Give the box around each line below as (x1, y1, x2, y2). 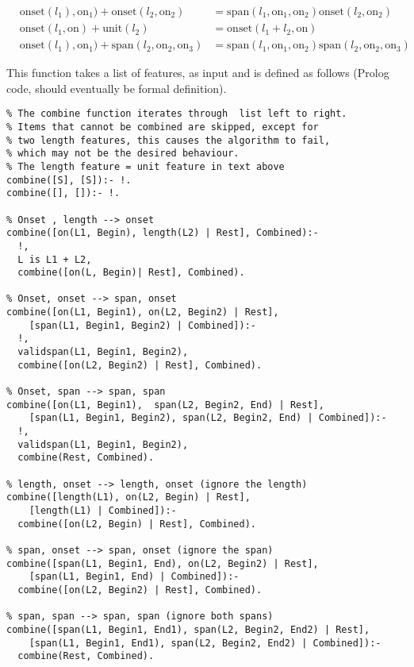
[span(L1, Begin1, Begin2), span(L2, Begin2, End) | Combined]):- (29, 412, 387, 424)
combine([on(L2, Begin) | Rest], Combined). (17, 518, 256, 530)
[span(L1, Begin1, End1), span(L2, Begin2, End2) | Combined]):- (29, 637, 381, 649)
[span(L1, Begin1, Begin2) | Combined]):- (29, 319, 256, 331)
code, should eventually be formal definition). (6, 79, 227, 96)
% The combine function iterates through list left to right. (6, 108, 347, 120)
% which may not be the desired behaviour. (6, 148, 240, 160)
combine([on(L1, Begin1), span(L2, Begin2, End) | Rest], (6, 399, 324, 411)
